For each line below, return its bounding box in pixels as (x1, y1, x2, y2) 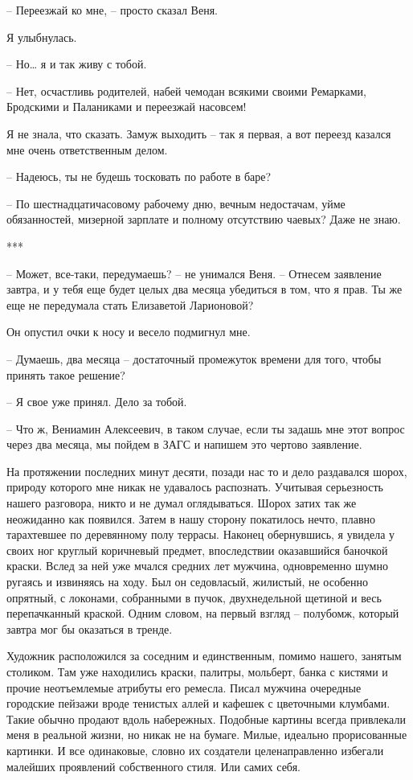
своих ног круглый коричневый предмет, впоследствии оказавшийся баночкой (6, 541, 388, 558)
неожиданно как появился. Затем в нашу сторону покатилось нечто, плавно (6, 510, 375, 527)
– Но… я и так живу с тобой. (6, 55, 147, 72)
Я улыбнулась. (6, 28, 77, 45)
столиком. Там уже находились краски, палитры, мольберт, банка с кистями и (6, 663, 388, 679)
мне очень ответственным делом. (6, 141, 168, 158)
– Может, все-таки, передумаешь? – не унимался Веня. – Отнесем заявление (6, 265, 382, 281)
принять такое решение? (6, 366, 125, 383)
